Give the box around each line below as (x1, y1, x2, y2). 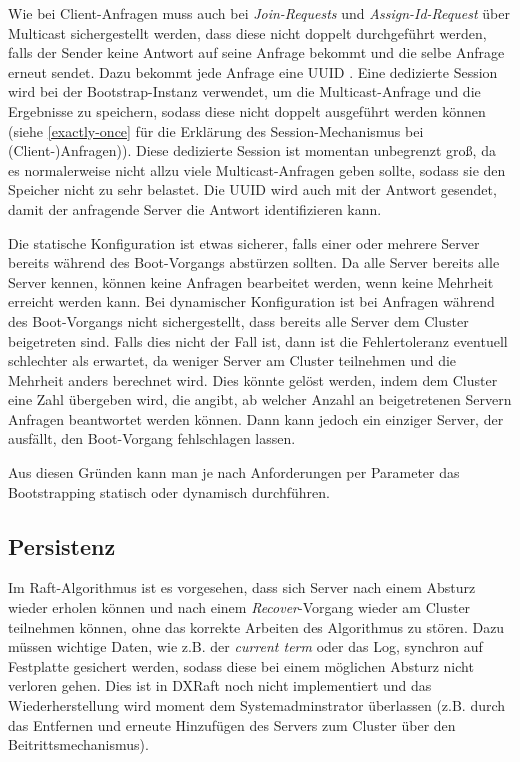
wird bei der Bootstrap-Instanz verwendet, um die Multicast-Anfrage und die (8, 81, 481, 102)
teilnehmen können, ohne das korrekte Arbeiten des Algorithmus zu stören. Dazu (8, 616, 505, 637)
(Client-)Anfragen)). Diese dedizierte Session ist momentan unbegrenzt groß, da (8, 140, 496, 161)
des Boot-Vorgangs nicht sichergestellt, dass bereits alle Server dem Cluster (8, 310, 469, 331)
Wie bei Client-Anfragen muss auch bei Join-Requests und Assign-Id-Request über (8, 3, 510, 23)
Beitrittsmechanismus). (8, 734, 149, 755)
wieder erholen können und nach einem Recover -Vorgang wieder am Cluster (8, 597, 471, 618)
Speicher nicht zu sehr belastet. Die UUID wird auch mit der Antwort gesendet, (8, 179, 497, 200)
